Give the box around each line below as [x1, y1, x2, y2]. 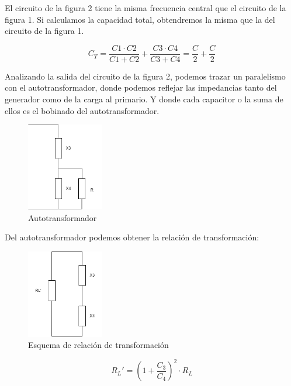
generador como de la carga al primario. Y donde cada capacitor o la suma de [5, 93, 283, 105]
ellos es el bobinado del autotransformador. [5, 104, 160, 116]
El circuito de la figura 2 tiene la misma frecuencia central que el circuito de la [5, 2, 286, 13]
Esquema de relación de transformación [28, 339, 169, 351]
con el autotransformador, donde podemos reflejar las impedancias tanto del [5, 81, 277, 94]
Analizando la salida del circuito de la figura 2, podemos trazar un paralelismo [5, 70, 286, 82]
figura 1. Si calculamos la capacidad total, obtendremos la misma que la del [5, 13, 275, 25]
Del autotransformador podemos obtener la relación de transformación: [5, 231, 259, 243]
